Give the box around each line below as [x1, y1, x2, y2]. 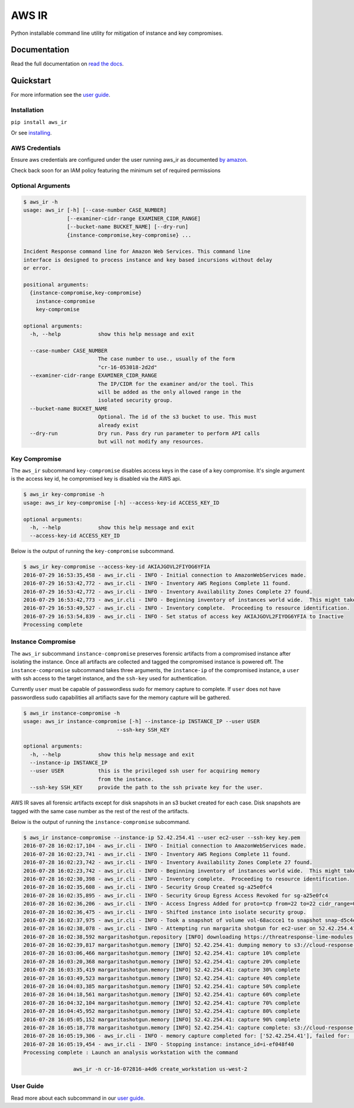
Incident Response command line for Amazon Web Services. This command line [23, 248, 251, 255]
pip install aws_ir [11, 119, 67, 125]
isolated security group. [97, 397, 173, 404]
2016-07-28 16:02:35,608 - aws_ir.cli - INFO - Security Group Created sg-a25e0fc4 [23, 884, 273, 891]
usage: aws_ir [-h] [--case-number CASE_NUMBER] [23, 207, 167, 214]
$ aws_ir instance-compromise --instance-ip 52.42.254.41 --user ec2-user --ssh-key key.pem [23, 835, 300, 841]
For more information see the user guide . [11, 92, 110, 99]
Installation [11, 106, 44, 115]
